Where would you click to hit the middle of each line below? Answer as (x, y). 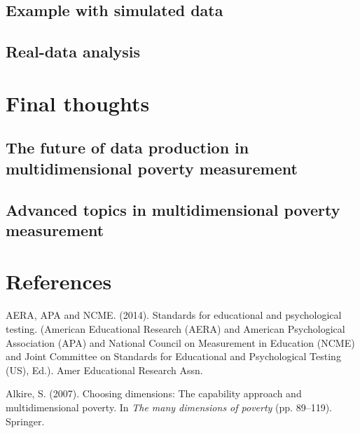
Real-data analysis (73, 51)
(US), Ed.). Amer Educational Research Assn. (104, 370)
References (59, 281)
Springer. (25, 421)
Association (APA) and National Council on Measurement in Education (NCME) (180, 342)
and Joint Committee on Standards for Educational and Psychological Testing (173, 356)
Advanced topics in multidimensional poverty (173, 209)
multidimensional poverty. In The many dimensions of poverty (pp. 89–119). (169, 407)
